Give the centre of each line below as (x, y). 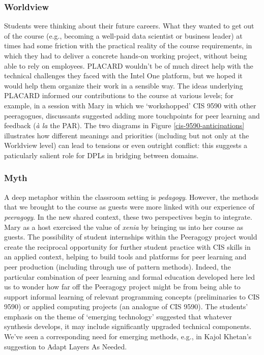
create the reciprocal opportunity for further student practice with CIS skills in (127, 246)
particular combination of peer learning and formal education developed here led (130, 276)
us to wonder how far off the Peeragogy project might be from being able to (122, 287)
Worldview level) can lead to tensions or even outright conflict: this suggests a (126, 145)
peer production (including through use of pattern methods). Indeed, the (118, 266)
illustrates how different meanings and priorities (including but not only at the (127, 135)
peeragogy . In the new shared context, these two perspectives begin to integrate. (128, 216)
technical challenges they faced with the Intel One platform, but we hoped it (123, 76)
